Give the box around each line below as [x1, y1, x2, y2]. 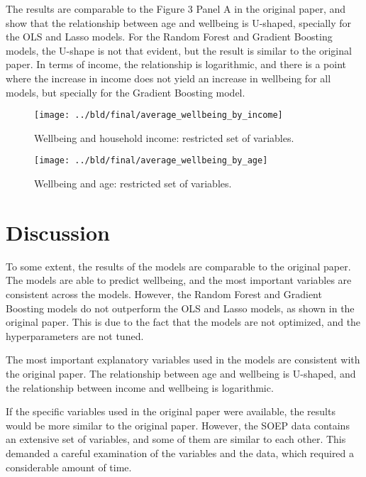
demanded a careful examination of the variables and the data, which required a [6, 445, 355, 460]
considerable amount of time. [6, 459, 132, 474]
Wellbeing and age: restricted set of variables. [34, 176, 232, 191]
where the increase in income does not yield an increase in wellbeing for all [6, 70, 331, 85]
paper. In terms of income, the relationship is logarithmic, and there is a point [6, 57, 347, 72]
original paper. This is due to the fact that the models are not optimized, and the [6, 314, 361, 329]
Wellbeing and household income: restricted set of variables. [34, 130, 294, 145]
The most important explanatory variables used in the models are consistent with [6, 352, 360, 367]
